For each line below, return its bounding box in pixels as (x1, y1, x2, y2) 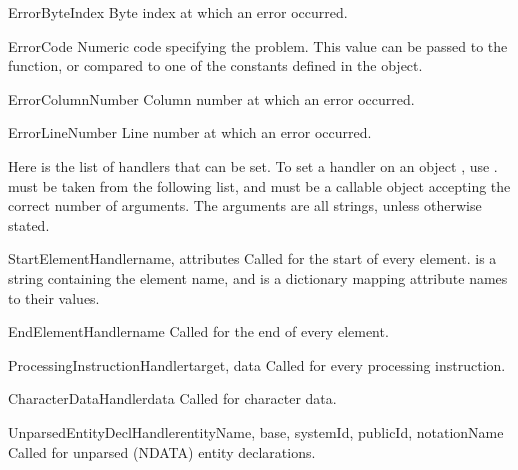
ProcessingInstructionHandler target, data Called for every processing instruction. (8, 354, 506, 375)
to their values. (8, 287, 100, 308)
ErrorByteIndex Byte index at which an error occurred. (8, 2, 348, 22)
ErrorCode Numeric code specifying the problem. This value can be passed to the (8, 35, 508, 56)
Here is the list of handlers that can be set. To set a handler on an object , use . (8, 155, 498, 176)
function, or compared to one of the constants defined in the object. (8, 55, 423, 76)
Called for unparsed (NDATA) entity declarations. (8, 441, 316, 462)
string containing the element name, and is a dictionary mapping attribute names (8, 267, 508, 288)
